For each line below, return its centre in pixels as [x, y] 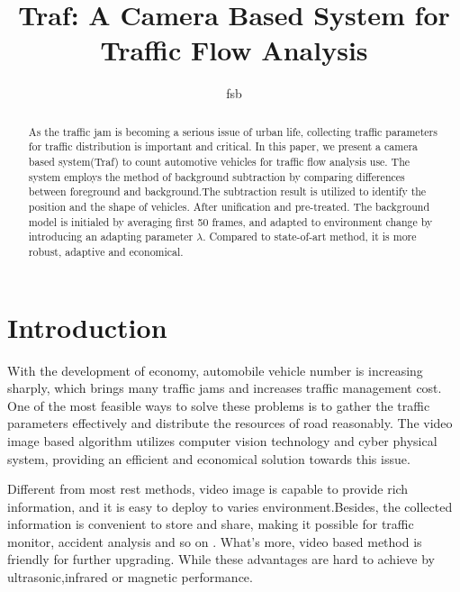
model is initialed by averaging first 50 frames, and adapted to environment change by [230, 221]
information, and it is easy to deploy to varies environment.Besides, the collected [230, 506]
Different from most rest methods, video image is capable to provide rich [208, 489]
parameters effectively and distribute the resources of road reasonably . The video [230, 423]
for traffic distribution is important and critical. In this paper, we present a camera [223, 146]
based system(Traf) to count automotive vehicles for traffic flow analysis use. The [219, 162]
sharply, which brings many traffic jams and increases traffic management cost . [225, 388]
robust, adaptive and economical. [106, 251]
